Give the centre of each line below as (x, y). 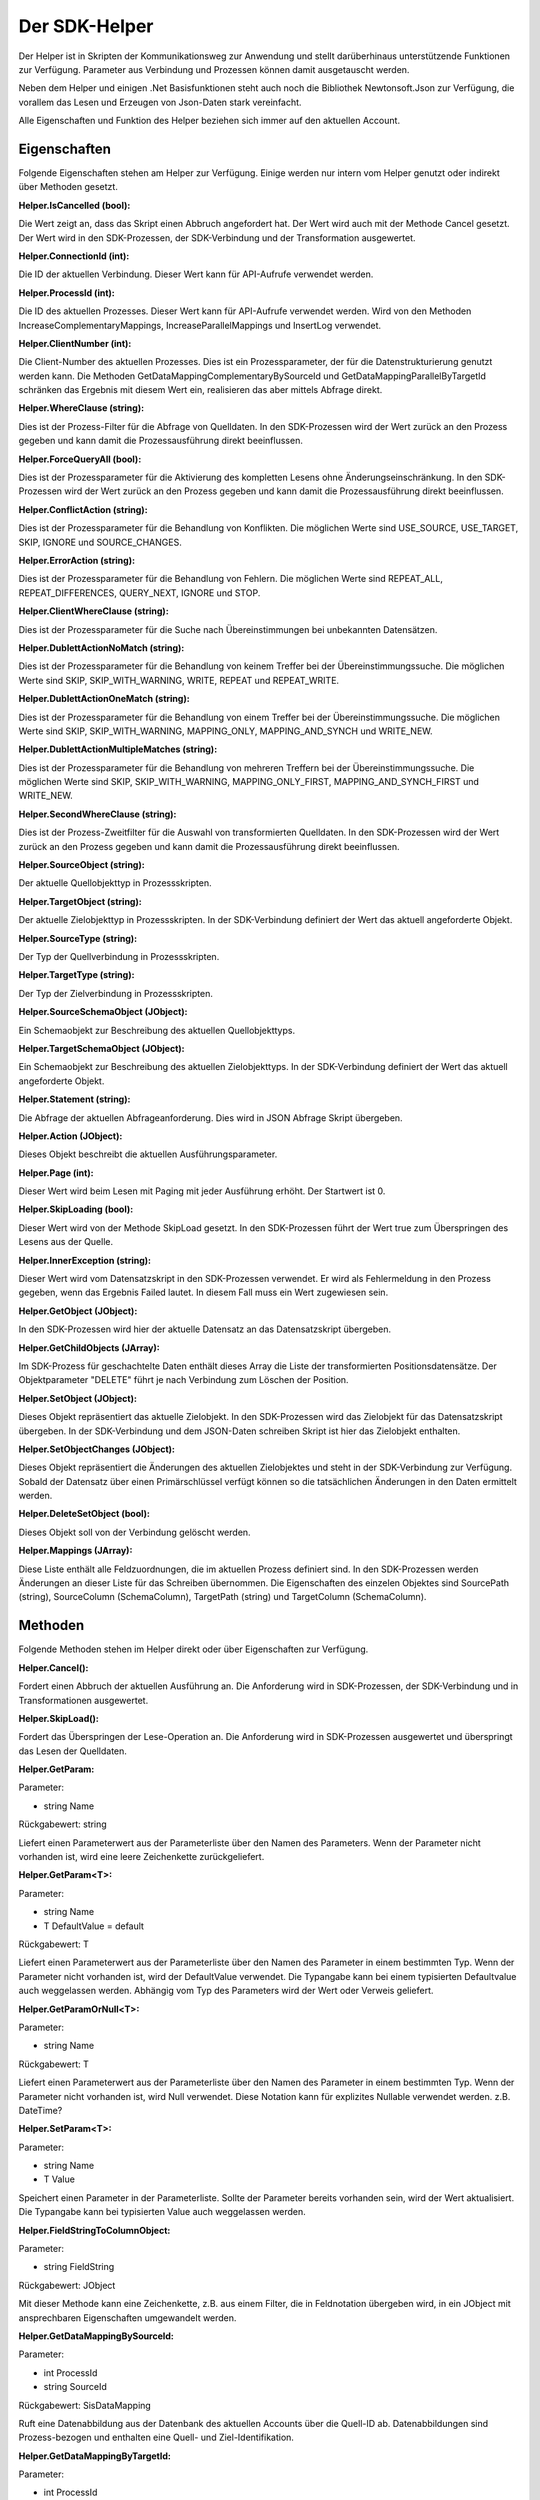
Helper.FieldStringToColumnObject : (94, 2230)
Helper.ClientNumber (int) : (75, 343)
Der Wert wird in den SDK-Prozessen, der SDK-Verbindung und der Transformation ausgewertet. (217, 237)
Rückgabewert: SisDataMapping (85, 2405)
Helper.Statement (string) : (74, 1099)
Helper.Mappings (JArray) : (75, 1551)
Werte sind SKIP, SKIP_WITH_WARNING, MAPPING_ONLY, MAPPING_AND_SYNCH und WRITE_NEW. (226, 731)
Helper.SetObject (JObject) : (77, 1398)
